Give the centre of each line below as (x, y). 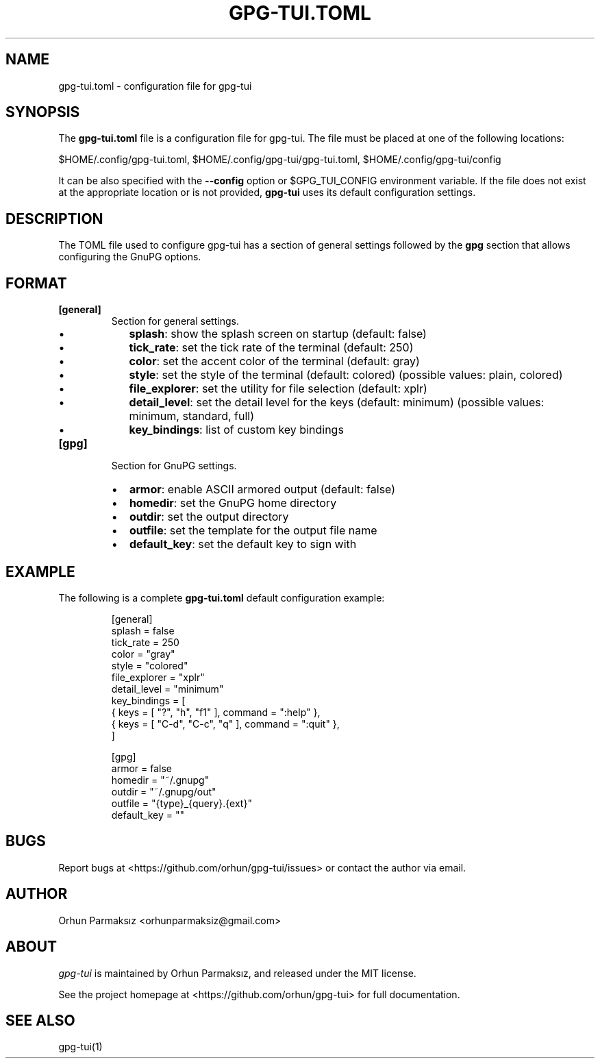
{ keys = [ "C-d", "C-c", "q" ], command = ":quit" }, (225, 723)
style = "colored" (150, 665)
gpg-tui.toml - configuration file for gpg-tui (155, 86)
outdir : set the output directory (209, 517)
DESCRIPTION (54, 219)
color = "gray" (143, 654)
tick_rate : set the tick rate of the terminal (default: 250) (271, 348)
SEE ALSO (40, 1020)
